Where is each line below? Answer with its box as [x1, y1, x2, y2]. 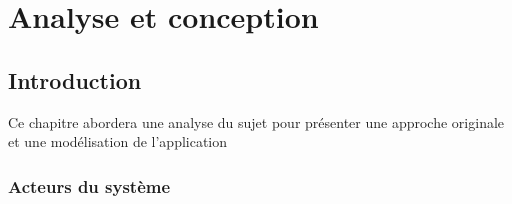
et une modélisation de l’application [8, 131, 228, 152]
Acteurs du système [8, 173, 171, 198]
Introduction [8, 64, 142, 95]
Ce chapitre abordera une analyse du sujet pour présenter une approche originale [8, 111, 505, 132]
